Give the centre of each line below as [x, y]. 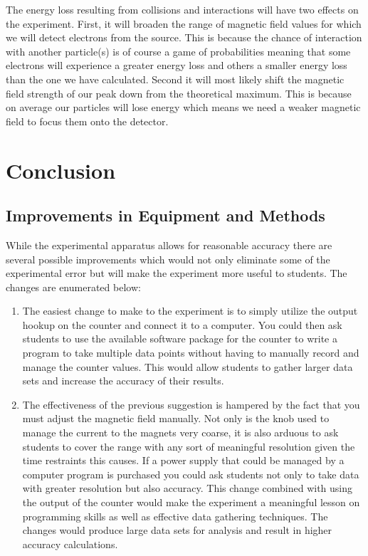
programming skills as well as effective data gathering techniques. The [175, 516]
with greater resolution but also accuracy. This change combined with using [188, 488]
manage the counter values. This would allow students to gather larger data [188, 366]
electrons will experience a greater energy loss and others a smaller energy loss [177, 65]
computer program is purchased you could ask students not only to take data [191, 474]
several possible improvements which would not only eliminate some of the [168, 259]
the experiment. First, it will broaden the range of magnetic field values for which [184, 23]
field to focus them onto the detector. [87, 121]
